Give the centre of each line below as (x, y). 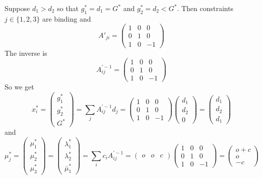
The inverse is (26, 53)
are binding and (67, 18)
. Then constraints (205, 8)
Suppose (17, 8)
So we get (19, 87)
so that (68, 8)
